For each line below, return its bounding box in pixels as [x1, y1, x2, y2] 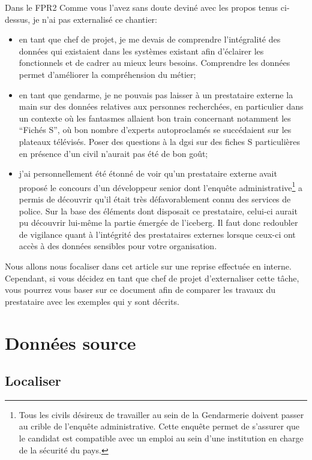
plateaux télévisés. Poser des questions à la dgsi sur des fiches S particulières [19, 135, 301, 147]
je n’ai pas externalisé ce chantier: [32, 13, 157, 25]
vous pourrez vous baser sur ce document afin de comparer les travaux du [5, 283, 275, 296]
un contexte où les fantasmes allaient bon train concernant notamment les [19, 111, 291, 124]
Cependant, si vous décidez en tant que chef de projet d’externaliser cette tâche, [5, 271, 299, 284]
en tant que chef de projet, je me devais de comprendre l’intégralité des [19, 33, 281, 46]
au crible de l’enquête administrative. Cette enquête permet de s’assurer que [19, 420, 299, 432]
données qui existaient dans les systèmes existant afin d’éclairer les [19, 44, 264, 57]
